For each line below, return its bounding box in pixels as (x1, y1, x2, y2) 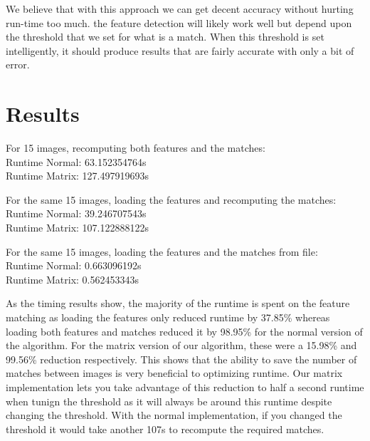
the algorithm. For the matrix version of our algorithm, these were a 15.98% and (6, 338, 357, 353)
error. (6, 57, 30, 72)
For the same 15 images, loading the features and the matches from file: (6, 244, 318, 259)
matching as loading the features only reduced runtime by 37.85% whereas (6, 310, 330, 325)
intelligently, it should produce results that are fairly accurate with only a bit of (6, 43, 354, 58)
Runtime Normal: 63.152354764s (6, 154, 147, 169)
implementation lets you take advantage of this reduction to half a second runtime (6, 380, 364, 394)
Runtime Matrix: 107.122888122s (6, 220, 149, 235)
